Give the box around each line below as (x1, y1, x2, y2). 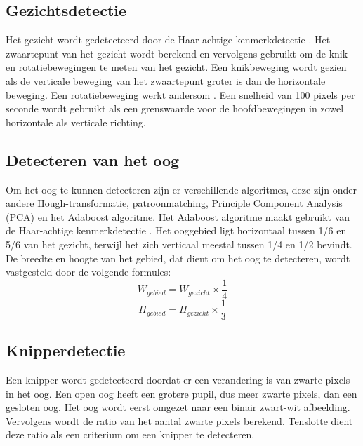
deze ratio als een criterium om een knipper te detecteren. (6, 427, 255, 442)
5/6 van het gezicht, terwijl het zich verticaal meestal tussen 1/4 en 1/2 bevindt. (6, 236, 352, 251)
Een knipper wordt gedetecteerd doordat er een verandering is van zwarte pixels (6, 372, 350, 387)
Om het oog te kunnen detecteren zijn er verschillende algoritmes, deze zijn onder (6, 182, 357, 196)
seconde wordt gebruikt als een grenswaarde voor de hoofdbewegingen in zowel (6, 101, 344, 116)
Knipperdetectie (6, 339, 126, 361)
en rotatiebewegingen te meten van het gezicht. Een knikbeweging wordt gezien (6, 60, 347, 74)
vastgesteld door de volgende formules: (6, 264, 171, 279)
